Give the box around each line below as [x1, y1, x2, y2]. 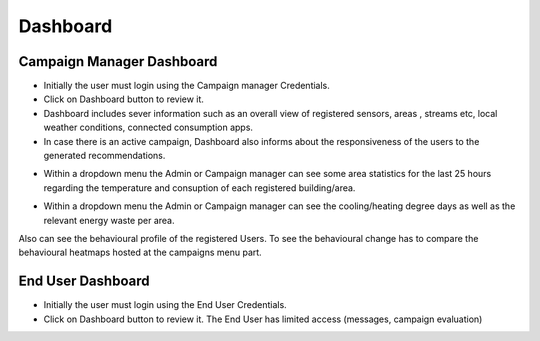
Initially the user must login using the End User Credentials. [43, 299, 287, 311]
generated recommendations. [43, 150, 166, 162]
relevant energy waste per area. [43, 214, 175, 226]
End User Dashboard [18, 273, 150, 290]
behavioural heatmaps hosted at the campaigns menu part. [18, 246, 262, 259]
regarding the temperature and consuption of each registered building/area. [43, 181, 356, 194]
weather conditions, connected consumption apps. [43, 121, 254, 134]
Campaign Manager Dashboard [18, 53, 218, 70]
